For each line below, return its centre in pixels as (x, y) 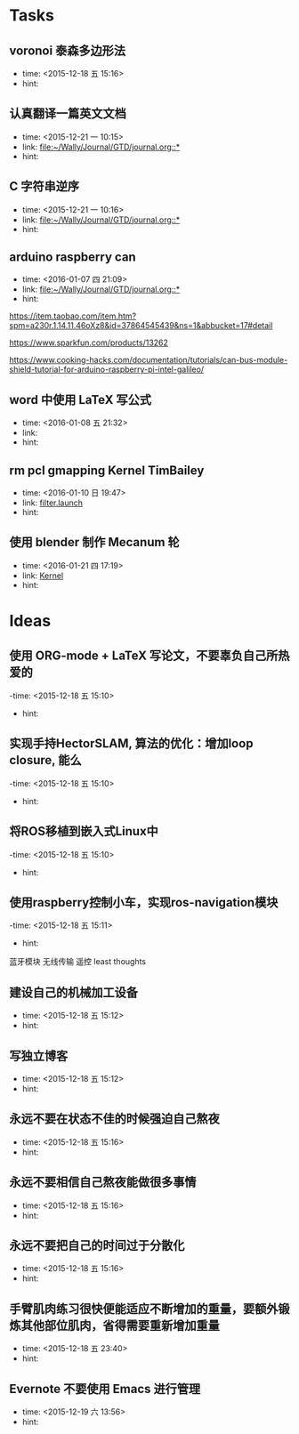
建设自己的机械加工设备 (73, 992)
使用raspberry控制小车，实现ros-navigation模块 (144, 902)
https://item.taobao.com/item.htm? (73, 316)
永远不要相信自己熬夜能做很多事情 (103, 1183)
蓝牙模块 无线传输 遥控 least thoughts (78, 962)
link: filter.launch (52, 503)
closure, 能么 (45, 760)
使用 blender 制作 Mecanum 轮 (94, 542)
